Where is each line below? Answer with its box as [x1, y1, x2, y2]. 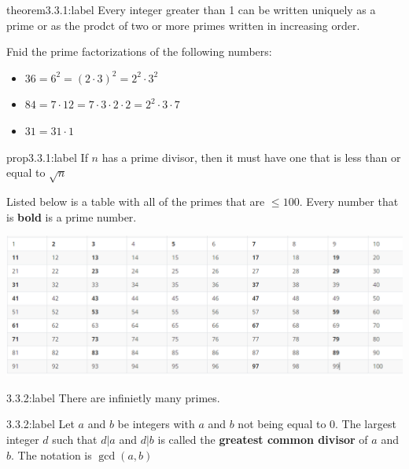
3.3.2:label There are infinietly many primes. [6, 389, 220, 405]
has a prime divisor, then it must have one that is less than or [101, 148, 401, 165]
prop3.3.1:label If [6, 148, 88, 165]
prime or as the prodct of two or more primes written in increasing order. [6, 16, 360, 33]
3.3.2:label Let [6, 416, 75, 432]
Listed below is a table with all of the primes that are [6, 192, 265, 209]
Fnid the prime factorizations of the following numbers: [6, 43, 272, 60]
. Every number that [299, 192, 399, 209]
